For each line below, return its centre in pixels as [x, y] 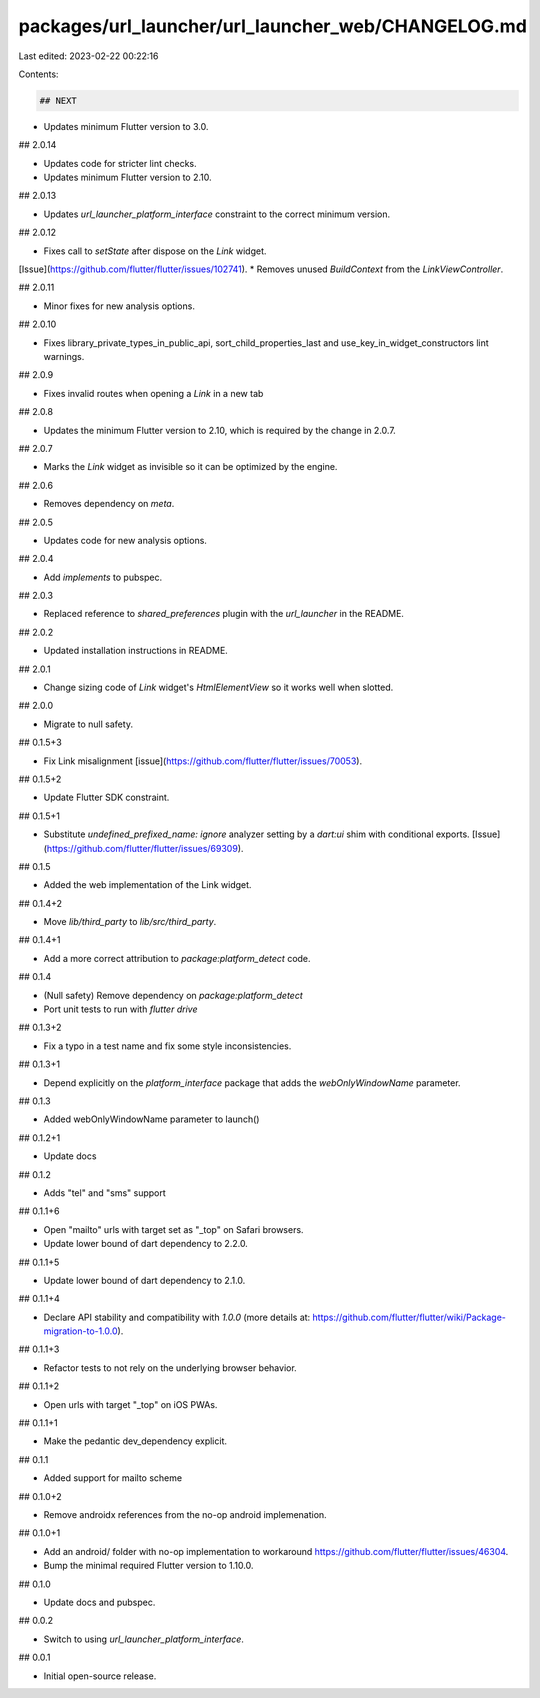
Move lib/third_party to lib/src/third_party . [130, 922]
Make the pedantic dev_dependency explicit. [135, 1441]
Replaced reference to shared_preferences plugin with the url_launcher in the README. [224, 614]
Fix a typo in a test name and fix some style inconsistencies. [167, 1046]
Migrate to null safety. [88, 724]
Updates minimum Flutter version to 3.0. [126, 126]
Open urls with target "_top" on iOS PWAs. [130, 1404]
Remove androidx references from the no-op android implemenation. [185, 1514]
